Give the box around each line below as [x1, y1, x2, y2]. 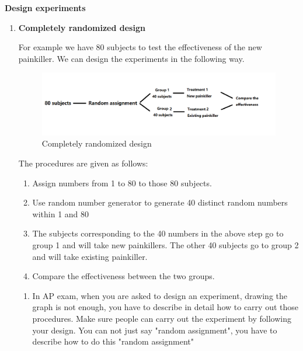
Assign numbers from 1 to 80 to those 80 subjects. [32, 176, 212, 189]
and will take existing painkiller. [32, 250, 148, 262]
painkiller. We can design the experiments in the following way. [18, 52, 245, 64]
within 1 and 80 [32, 207, 89, 220]
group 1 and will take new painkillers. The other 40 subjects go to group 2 [32, 239, 299, 251]
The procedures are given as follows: [18, 157, 148, 169]
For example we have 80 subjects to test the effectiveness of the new [18, 41, 262, 53]
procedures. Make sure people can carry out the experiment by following [32, 312, 291, 324]
